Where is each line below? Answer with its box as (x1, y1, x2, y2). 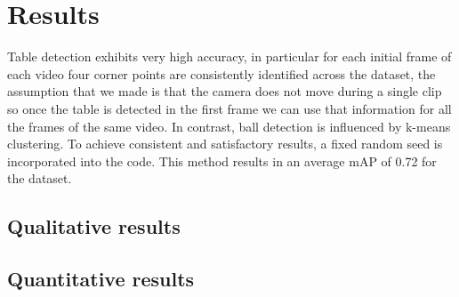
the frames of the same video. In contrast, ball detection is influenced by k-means (7, 116, 451, 135)
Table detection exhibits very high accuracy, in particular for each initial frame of (7, 47, 452, 66)
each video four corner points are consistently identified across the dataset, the (7, 64, 436, 83)
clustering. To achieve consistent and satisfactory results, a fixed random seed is (7, 134, 443, 153)
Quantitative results (7, 265, 195, 293)
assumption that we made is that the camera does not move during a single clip (7, 82, 442, 100)
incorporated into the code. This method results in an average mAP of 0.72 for (7, 151, 437, 170)
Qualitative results (7, 213, 181, 240)
